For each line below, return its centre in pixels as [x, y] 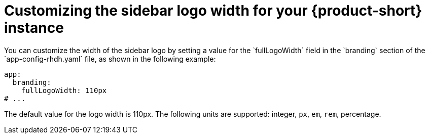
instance [34, 28]
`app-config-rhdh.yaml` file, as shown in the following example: [110, 59]
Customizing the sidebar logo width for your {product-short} [213, 11]
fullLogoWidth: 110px [64, 90]
